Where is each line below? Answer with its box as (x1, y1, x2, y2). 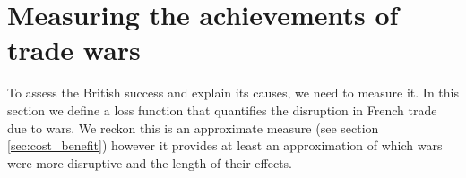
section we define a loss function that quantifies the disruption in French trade (7, 100, 437, 119)
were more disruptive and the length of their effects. (7, 153, 293, 172)
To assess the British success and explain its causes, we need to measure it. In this (7, 83, 459, 102)
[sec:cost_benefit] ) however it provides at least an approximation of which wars (7, 136, 443, 155)
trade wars (7, 31, 141, 68)
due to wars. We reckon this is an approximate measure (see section (7, 118, 379, 137)
